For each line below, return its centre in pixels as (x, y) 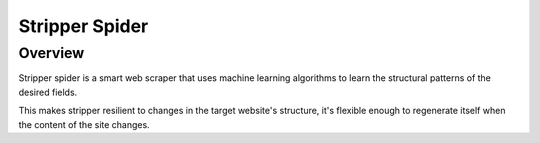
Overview (51, 53)
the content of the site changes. (84, 124)
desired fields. (48, 92)
